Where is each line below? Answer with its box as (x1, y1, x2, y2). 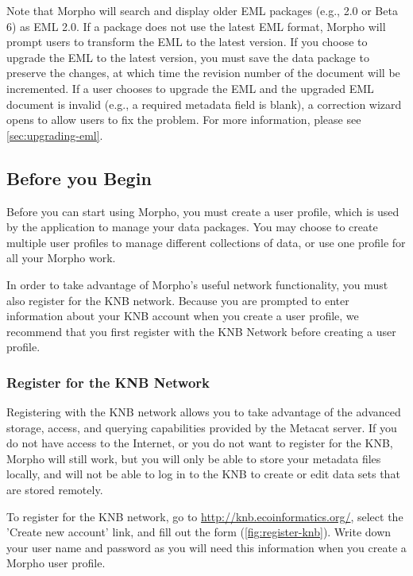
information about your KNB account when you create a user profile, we (6, 307, 359, 324)
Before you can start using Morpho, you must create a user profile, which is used (6, 203, 399, 219)
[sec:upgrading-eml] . (6, 126, 103, 143)
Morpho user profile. (6, 555, 106, 571)
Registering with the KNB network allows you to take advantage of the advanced (6, 404, 401, 420)
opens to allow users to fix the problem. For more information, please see (6, 111, 361, 128)
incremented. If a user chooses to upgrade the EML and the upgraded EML (6, 79, 374, 96)
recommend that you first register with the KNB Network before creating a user (6, 323, 396, 339)
